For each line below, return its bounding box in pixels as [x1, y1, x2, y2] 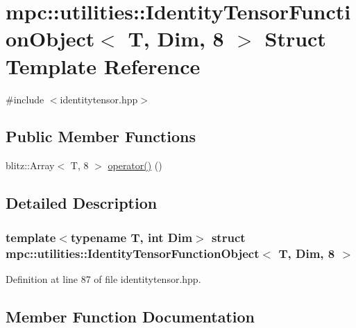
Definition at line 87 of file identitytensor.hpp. [6, 271, 201, 286]
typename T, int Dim [70, 228, 193, 245]
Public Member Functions [6, 126, 196, 147]
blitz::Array [6, 158, 55, 173]
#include [6, 92, 44, 106]
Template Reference [6, 51, 201, 80]
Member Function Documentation [6, 305, 255, 327]
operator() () [108, 158, 162, 173]
